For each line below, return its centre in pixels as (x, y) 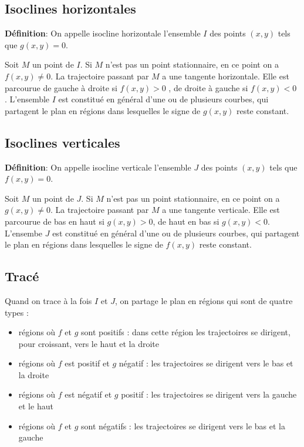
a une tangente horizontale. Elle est (226, 76)
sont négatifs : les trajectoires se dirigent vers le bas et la (183, 426)
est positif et (87, 363)
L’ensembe (24, 233)
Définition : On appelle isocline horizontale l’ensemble (103, 33)
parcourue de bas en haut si (55, 221)
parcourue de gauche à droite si (61, 87)
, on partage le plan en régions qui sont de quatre (204, 300)
